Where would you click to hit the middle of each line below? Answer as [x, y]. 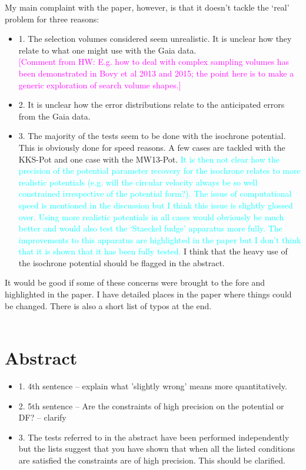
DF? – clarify [42, 417]
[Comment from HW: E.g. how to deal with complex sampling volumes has [154, 62]
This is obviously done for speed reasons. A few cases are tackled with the [152, 147]
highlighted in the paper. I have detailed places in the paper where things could [148, 294]
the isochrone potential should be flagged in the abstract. [122, 262]
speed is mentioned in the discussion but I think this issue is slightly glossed [156, 205]
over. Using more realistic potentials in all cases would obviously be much [151, 216]
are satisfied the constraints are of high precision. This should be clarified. [152, 460]
